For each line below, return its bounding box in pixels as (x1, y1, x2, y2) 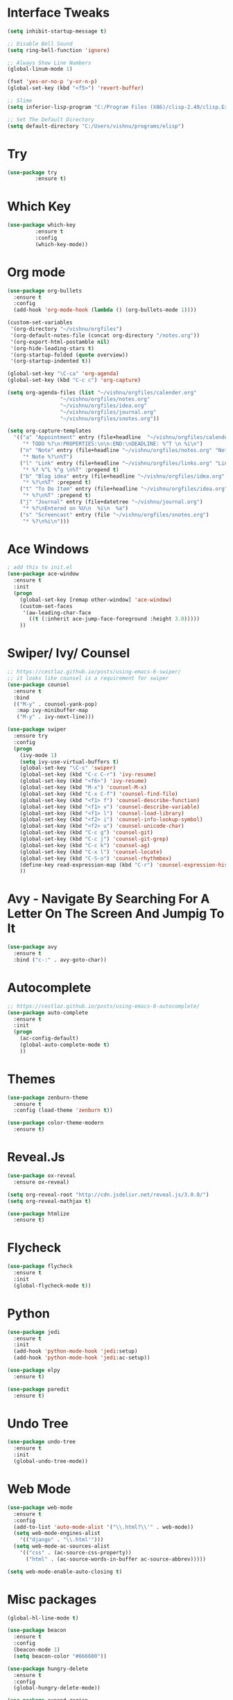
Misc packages (7, 1591, 97, 1607)
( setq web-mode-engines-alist (13, 1530, 101, 1537)
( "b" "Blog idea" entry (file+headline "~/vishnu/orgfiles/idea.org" (19, 473, 225, 480)
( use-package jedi (7, 1328, 60, 1335)
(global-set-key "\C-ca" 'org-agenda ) (7, 370, 119, 377)
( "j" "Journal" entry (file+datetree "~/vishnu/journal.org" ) (19, 498, 203, 505)
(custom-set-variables (7, 319, 73, 327)
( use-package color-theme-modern (7, 1120, 104, 1127)
